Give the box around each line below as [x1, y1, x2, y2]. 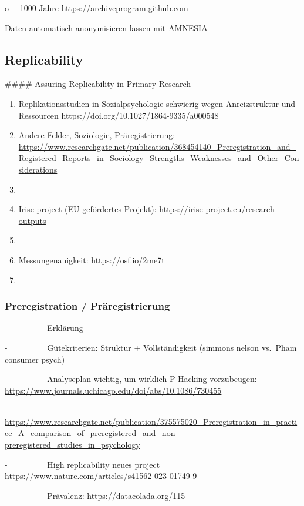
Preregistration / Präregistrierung [5, 299, 170, 313]
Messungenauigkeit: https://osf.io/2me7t [18, 253, 165, 266]
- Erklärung [5, 321, 83, 334]
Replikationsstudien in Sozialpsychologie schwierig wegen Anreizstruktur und [18, 97, 296, 109]
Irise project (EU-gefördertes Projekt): [18, 203, 157, 215]
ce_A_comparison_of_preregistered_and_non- [5, 427, 178, 439]
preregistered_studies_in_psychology [5, 438, 140, 451]
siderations [18, 163, 58, 175]
